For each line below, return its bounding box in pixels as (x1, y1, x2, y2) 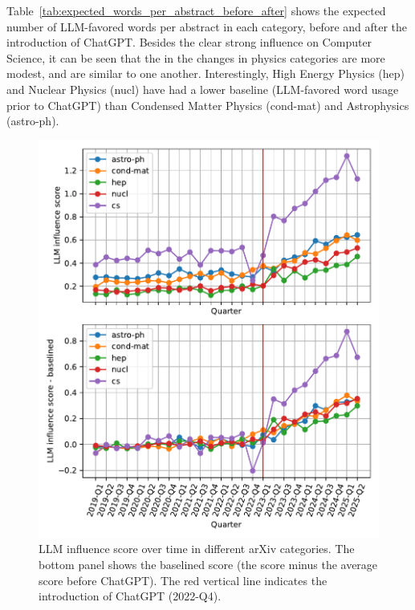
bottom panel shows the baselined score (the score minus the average (39, 556, 378, 572)
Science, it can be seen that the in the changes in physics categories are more (6, 49, 385, 66)
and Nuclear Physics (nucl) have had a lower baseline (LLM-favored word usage (6, 80, 399, 97)
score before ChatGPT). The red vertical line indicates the (39, 571, 328, 588)
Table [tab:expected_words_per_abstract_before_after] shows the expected (6, 2, 386, 18)
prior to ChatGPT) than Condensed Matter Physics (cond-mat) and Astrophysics (6, 96, 409, 113)
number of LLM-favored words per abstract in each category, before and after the (6, 18, 408, 35)
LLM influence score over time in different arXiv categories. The (39, 540, 355, 557)
